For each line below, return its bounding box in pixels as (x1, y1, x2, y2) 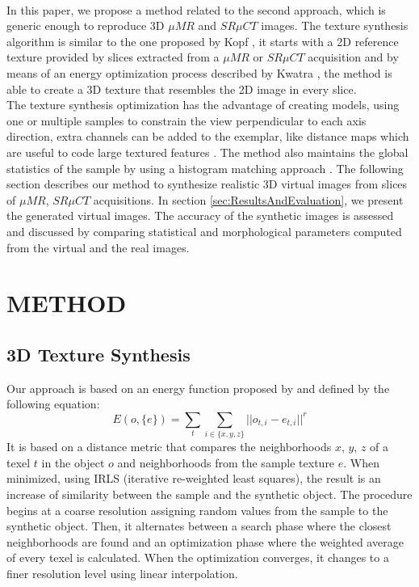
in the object (41, 454, 105, 471)
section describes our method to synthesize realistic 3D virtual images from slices (6, 175, 408, 192)
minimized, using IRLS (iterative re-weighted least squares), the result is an (6, 470, 381, 487)
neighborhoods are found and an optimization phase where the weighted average (6, 533, 404, 550)
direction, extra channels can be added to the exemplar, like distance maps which (6, 128, 409, 145)
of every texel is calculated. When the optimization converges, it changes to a (6, 549, 389, 566)
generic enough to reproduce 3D (6, 17, 165, 34)
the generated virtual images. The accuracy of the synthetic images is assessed (6, 207, 394, 224)
